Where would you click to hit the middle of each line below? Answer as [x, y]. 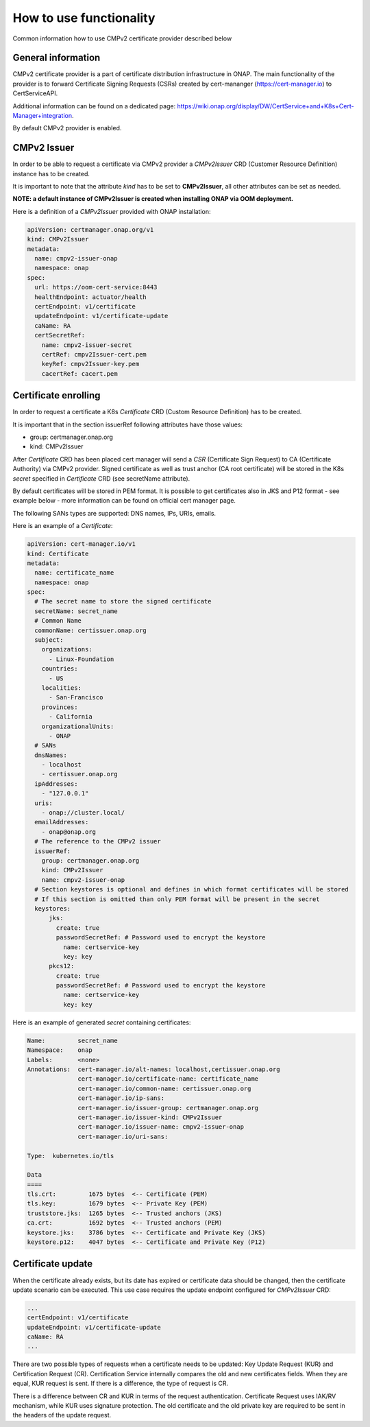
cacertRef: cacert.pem [79, 373]
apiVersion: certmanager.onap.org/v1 [90, 229]
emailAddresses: [62, 822]
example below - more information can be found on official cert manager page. [124, 501]
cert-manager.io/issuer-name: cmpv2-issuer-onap [161, 1127]
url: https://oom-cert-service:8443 [96, 287]
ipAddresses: [56, 784]
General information [57, 58]
